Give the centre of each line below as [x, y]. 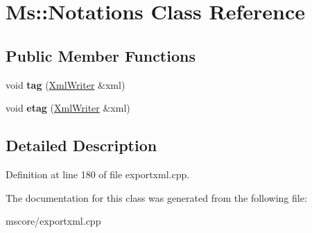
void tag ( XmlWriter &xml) [66, 84]
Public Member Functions [101, 55]
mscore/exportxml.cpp [53, 221]
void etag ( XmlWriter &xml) [68, 108]
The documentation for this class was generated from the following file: [156, 197]
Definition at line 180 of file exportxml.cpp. [98, 174]
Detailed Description [81, 145]
